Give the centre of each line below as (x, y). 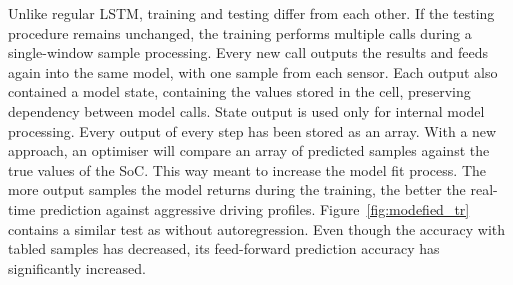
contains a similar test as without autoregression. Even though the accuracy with (257, 228)
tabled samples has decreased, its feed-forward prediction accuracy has (224, 248)
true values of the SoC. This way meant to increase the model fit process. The (247, 169)
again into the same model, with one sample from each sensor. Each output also (253, 71)
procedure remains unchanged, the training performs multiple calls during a (240, 32)
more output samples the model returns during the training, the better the (237, 189)
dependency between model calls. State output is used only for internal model (246, 110)
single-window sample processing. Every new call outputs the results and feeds (248, 52)
